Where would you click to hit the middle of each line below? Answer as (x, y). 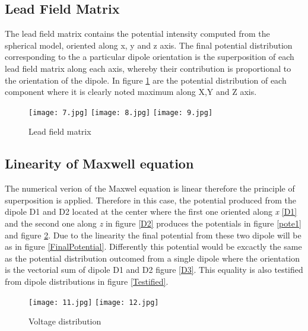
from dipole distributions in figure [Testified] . (87, 281)
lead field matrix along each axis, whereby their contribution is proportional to (148, 68)
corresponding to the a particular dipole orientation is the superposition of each (150, 57)
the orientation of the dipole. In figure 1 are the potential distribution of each (146, 80)
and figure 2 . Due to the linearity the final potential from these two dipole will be (153, 235)
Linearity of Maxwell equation (99, 163)
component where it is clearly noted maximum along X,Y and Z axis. (131, 92)
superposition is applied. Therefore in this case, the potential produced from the (151, 200)
